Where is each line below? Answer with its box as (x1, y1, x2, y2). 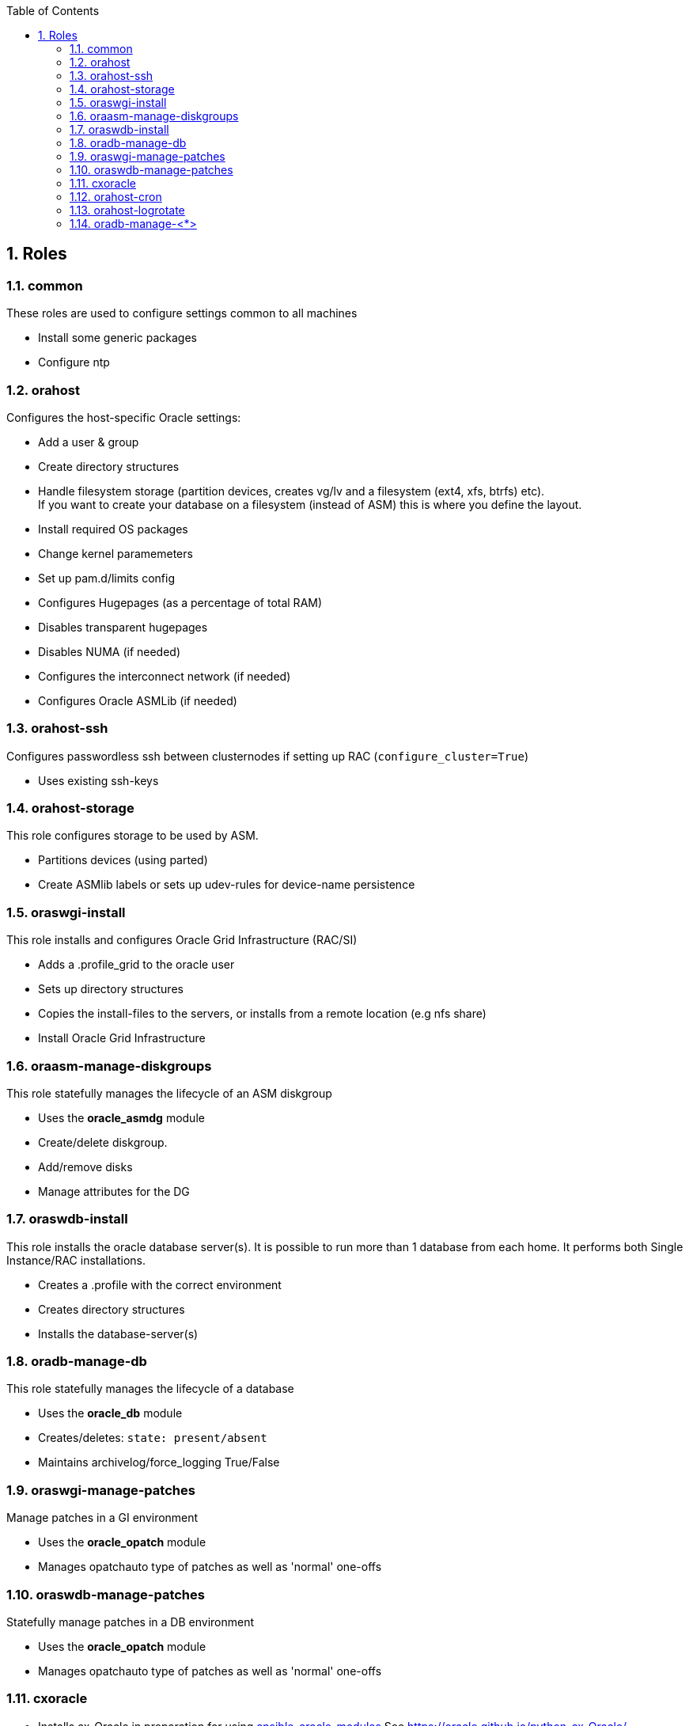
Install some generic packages (38, 331, 197, 345)
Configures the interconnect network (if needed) (38, 669, 291, 683)
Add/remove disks (38, 1159, 133, 1174)
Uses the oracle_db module (38, 1406, 183, 1421)
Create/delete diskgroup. (38, 1135, 168, 1149)
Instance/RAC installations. (6, 1253, 146, 1267)
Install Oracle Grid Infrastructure (38, 1031, 206, 1045)
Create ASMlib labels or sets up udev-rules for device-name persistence (38, 878, 415, 892)
